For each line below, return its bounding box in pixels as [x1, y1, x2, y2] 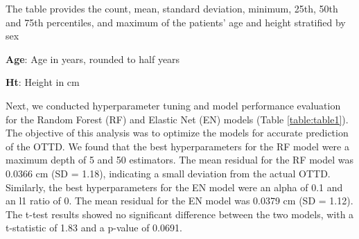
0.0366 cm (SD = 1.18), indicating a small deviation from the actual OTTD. [6, 166, 331, 180]
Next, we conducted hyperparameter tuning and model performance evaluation [6, 98, 341, 112]
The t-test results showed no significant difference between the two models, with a [6, 206, 354, 221]
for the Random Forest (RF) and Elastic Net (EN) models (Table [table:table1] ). [6, 112, 349, 126]
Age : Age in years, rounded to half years [6, 51, 180, 66]
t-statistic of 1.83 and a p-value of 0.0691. [6, 220, 182, 235]
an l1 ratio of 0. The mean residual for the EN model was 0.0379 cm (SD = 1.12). [6, 193, 353, 208]
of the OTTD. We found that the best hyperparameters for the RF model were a [6, 139, 349, 153]
